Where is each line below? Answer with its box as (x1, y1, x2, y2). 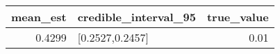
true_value (206, 9, 269, 25)
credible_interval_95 (77, 9, 196, 25)
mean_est (11, 9, 67, 25)
